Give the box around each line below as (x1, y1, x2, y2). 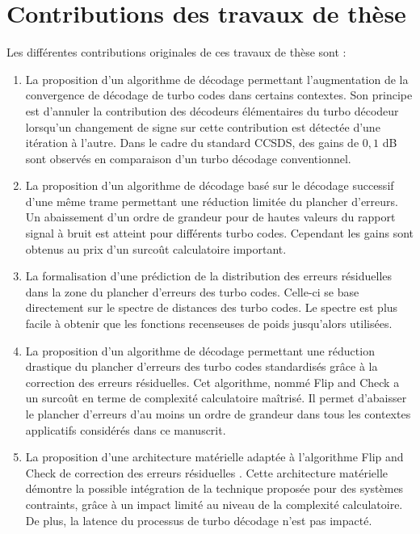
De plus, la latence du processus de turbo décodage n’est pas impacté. (25, 511, 372, 528)
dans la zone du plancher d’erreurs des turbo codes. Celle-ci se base (25, 283, 359, 300)
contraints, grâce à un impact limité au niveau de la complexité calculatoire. (25, 495, 403, 512)
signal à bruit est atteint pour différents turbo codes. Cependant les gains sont (25, 225, 414, 242)
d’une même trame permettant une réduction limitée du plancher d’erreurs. (25, 192, 398, 209)
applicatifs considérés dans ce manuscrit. (25, 421, 226, 438)
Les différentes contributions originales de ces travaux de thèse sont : (6, 44, 346, 61)
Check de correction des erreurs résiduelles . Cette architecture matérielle (25, 464, 388, 481)
